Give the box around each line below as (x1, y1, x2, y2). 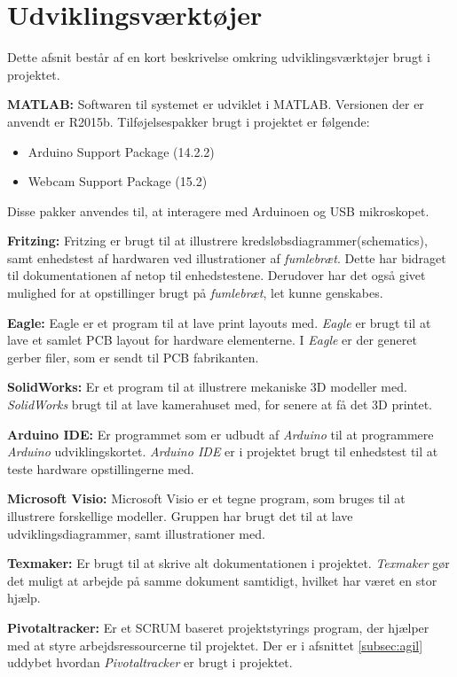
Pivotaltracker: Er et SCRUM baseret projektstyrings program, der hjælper (7, 618, 429, 636)
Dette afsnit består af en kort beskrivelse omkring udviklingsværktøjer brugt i (7, 48, 430, 66)
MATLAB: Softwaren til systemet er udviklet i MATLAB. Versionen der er (7, 95, 424, 113)
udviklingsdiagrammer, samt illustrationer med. (7, 524, 265, 542)
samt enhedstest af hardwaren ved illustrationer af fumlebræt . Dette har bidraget (7, 248, 446, 267)
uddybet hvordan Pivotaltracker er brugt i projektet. (7, 653, 293, 672)
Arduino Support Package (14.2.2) (28, 142, 215, 160)
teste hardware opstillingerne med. (7, 459, 194, 478)
